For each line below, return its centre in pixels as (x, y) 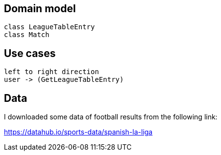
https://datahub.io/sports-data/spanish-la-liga (78, 132)
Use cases (30, 53)
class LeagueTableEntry (49, 27)
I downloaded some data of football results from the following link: (111, 117)
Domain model (40, 9)
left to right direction (51, 72)
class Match (27, 35)
